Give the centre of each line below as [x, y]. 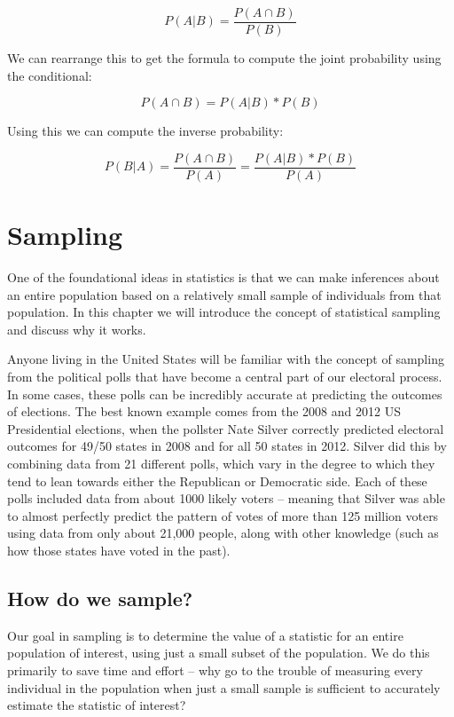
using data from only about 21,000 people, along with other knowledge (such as [223, 533]
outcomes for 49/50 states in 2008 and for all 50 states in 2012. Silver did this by [227, 446]
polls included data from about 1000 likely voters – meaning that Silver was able [226, 498]
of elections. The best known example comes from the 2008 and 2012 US [204, 411]
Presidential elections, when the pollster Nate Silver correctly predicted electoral [226, 428]
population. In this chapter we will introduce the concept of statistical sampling [224, 312]
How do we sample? [100, 598]
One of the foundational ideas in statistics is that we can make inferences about [223, 277]
